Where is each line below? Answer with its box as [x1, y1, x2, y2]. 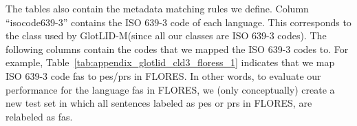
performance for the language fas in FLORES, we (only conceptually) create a [6, 82, 335, 96]
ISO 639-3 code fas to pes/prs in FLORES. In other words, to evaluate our [6, 68, 321, 83]
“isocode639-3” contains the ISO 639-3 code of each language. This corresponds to [6, 14, 351, 29]
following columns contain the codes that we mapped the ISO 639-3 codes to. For [6, 41, 349, 56]
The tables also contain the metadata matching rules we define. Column [6, 1, 309, 15]
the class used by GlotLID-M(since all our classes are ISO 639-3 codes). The [6, 28, 327, 43]
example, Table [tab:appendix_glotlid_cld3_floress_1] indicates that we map [6, 55, 335, 70]
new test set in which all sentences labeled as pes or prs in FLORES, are [6, 96, 312, 110]
